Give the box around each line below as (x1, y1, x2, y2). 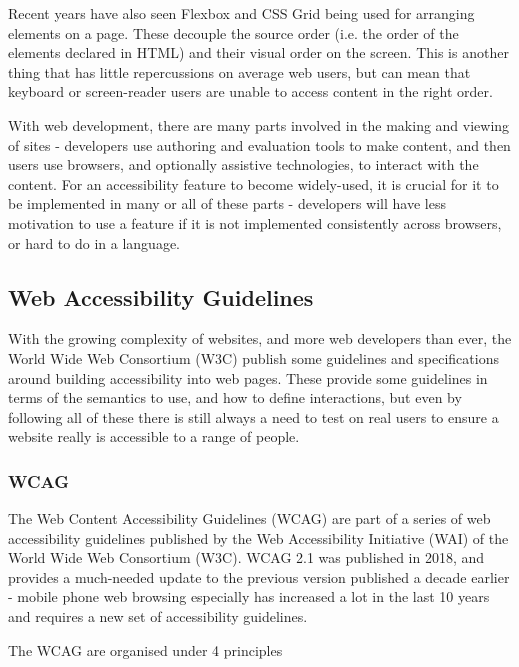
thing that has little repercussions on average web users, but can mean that (8, 61, 471, 82)
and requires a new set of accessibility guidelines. (8, 606, 308, 627)
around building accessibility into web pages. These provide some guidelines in (8, 367, 488, 388)
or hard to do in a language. (8, 232, 180, 253)
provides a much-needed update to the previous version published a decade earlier (8, 566, 510, 587)
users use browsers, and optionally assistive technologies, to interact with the (8, 154, 479, 175)
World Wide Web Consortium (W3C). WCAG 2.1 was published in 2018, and (8, 547, 485, 568)
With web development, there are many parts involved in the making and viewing (8, 114, 510, 135)
